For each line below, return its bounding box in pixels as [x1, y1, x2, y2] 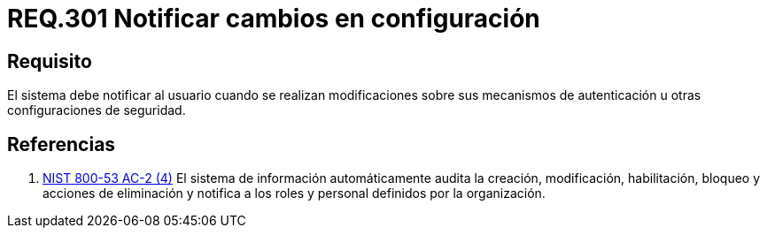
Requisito [7, 49, 92, 72]
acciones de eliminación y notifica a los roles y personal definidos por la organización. [43, 186, 546, 201]
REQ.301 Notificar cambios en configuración [7, 4, 540, 34]
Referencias [7, 133, 116, 155]
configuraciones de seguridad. [7, 102, 186, 118]
